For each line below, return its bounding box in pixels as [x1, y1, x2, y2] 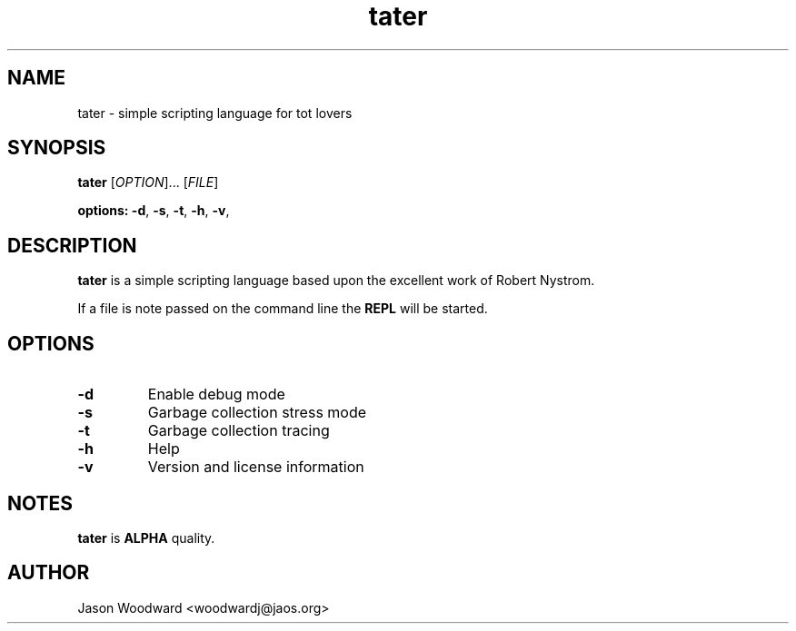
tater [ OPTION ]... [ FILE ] [77, 174, 219, 191]
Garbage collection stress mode [147, 403, 367, 422]
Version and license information [147, 458, 364, 477]
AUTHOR [7, 561, 90, 585]
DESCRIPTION [7, 233, 137, 257]
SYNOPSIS [7, 136, 106, 160]
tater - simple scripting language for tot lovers [77, 104, 353, 121]
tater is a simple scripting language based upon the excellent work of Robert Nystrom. [77, 272, 595, 289]
